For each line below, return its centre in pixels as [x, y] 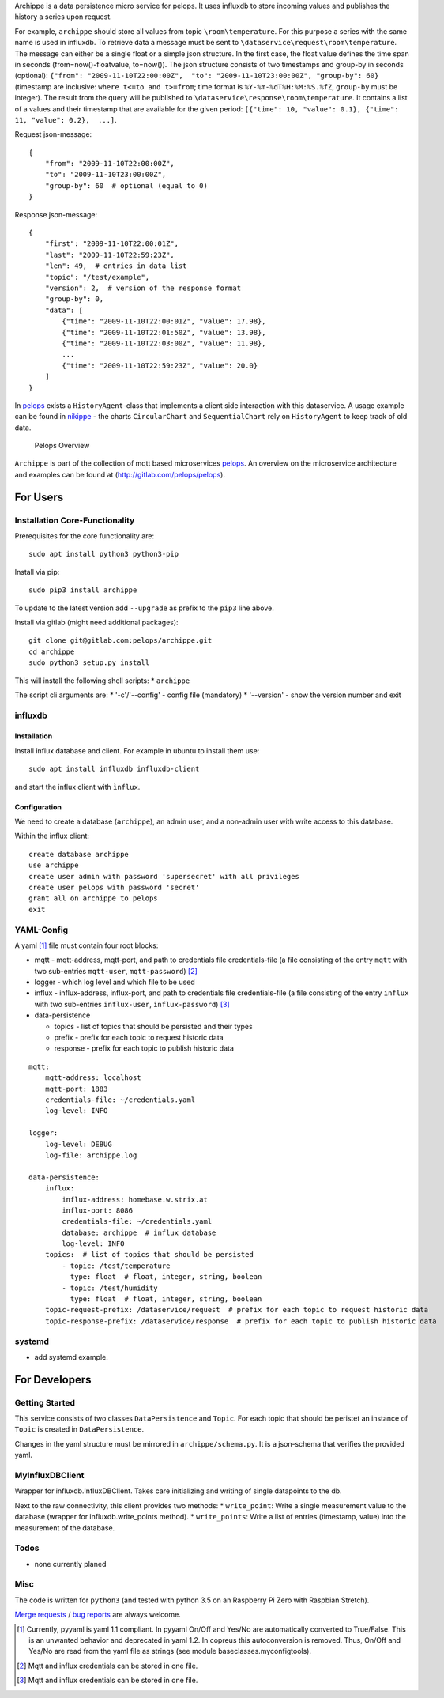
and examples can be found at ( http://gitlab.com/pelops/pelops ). [120, 474]
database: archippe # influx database [139, 1232]
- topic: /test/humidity [110, 1288]
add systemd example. [71, 1357]
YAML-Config [41, 930]
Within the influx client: [52, 836]
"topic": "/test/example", [97, 277]
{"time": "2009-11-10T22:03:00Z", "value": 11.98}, [164, 343]
